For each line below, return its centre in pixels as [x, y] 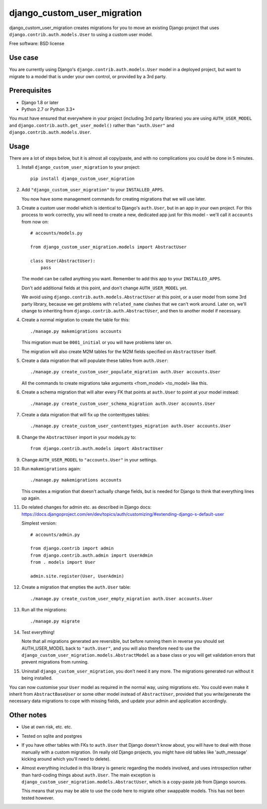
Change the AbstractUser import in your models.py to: [79, 437]
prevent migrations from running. [55, 662]
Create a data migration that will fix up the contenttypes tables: [86, 414]
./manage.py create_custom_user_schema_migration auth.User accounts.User [123, 404]
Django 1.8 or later [40, 102]
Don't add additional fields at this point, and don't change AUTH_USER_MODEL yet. [105, 288]
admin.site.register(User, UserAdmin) [77, 576]
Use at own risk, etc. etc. [47, 727]
